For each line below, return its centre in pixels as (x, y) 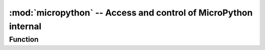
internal (25, 26)
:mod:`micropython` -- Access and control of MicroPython (131, 13)
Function (24, 39)
